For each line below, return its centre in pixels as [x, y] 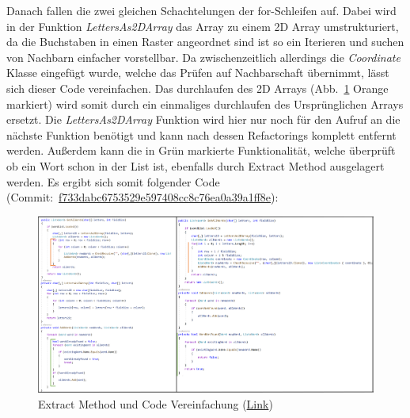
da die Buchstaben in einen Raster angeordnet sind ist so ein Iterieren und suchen [205, 42]
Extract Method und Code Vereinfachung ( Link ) [156, 403]
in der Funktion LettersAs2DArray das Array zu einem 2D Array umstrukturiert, [203, 26]
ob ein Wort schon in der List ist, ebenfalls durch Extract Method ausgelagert [196, 165]
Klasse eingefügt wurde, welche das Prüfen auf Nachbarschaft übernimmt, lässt [198, 73]
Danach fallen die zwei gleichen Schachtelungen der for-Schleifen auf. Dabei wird [201, 10]
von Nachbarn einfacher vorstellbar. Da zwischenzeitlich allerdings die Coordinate [203, 57]
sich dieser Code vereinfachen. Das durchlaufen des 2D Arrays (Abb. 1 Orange [197, 88]
